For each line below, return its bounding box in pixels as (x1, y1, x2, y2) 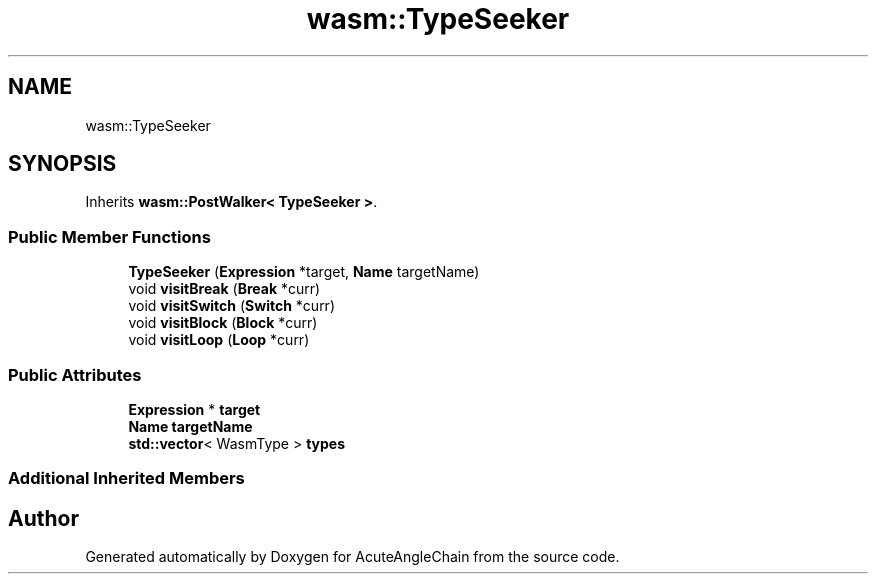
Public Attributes (8, 364, 142, 385)
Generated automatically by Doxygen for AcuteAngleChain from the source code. (85, 548, 620, 566)
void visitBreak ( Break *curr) (128, 280, 321, 298)
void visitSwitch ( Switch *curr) (128, 297, 335, 315)
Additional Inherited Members (8, 468, 245, 489)
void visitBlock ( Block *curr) (128, 314, 318, 332)
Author (8, 505, 79, 531)
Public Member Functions (8, 226, 211, 247)
